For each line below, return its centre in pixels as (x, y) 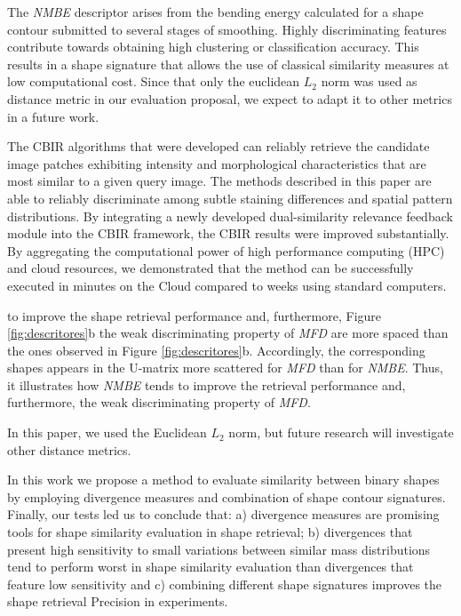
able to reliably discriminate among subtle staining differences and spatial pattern (230, 198)
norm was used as (369, 81)
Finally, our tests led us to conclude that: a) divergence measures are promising (223, 514)
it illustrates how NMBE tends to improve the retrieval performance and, (207, 384)
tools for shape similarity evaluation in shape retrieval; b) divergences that (210, 532)
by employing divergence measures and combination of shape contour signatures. (227, 496)
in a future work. (53, 116)
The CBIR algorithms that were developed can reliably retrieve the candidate (219, 146)
